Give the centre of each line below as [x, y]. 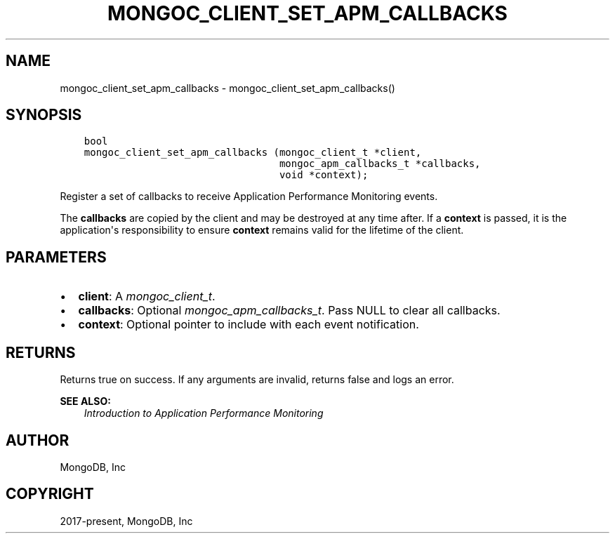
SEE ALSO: [85, 401]
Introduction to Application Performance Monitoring [204, 413]
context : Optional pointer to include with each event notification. [249, 325]
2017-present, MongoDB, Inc [126, 521]
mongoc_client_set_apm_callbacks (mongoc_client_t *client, [253, 153]
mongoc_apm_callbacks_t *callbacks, [380, 164]
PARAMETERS [56, 257]
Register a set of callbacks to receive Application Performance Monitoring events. [249, 197]
